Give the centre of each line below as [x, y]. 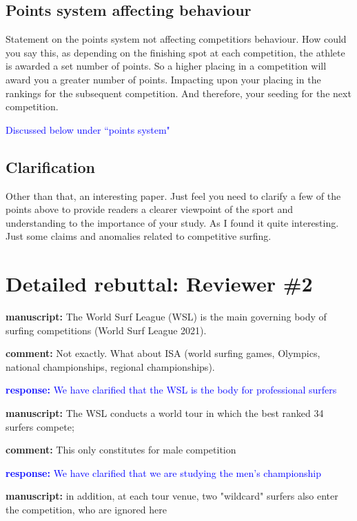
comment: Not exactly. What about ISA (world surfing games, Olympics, [163, 353]
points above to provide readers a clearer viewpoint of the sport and [149, 209]
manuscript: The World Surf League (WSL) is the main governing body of [166, 317]
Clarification [51, 166]
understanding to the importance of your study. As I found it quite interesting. [172, 222]
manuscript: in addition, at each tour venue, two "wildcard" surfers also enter [172, 496]
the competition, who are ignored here [86, 509]
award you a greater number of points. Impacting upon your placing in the [163, 79]
